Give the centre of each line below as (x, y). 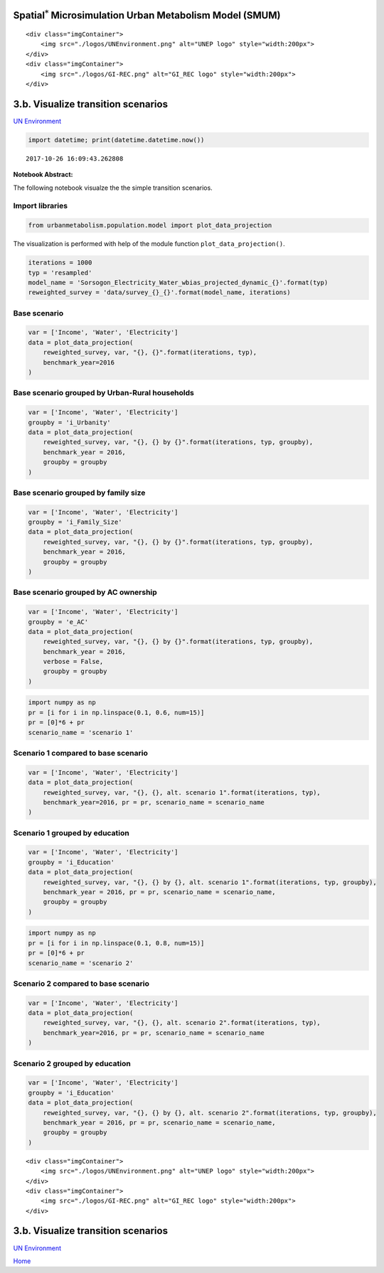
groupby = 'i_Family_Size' (75, 522)
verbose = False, (73, 662)
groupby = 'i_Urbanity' (70, 422)
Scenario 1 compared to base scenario (81, 753)
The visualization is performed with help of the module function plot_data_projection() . (149, 244)
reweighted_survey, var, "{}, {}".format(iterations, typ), (150, 353)
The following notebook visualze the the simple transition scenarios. (113, 188)
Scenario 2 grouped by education (72, 1063)
